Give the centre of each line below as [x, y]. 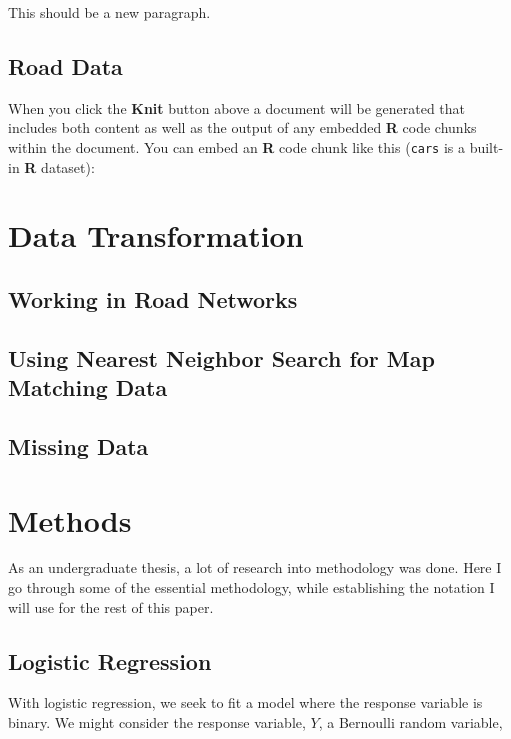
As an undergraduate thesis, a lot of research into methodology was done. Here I [255, 567]
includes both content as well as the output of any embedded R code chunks [242, 127]
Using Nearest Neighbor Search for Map [221, 357]
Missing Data [78, 445]
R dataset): [59, 166]
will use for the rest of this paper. [111, 606]
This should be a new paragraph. [109, 12]
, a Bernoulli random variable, [410, 722]
